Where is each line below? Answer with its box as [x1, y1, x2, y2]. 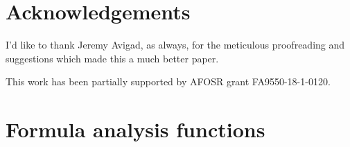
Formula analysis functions [6, 115, 265, 144]
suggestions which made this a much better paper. [6, 51, 219, 65]
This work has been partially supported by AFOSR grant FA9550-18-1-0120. [6, 74, 331, 89]
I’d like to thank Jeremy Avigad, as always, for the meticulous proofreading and [6, 37, 345, 52]
